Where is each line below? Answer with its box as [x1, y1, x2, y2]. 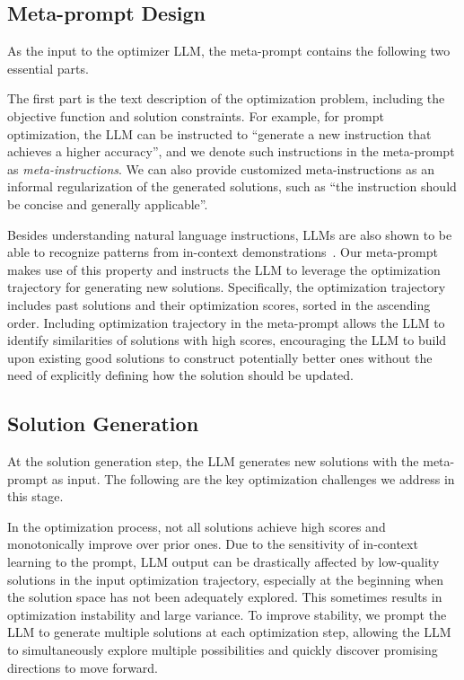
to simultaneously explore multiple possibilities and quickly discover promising [7, 640, 438, 659]
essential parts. [7, 58, 89, 77]
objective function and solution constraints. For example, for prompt [7, 106, 384, 125]
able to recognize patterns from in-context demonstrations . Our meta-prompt [7, 243, 438, 261]
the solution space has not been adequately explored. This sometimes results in [7, 587, 442, 606]
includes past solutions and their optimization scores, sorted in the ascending [7, 295, 431, 314]
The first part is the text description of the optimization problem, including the [7, 89, 445, 108]
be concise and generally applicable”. [7, 194, 208, 213]
